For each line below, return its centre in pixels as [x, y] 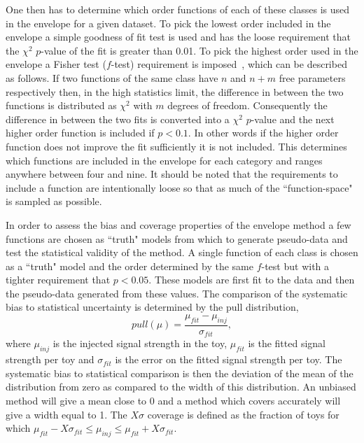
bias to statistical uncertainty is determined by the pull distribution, [152, 307]
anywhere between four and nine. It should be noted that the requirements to [172, 174]
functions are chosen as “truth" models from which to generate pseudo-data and [177, 238]
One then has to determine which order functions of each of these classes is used [178, 9]
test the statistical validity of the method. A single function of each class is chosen [182, 252]
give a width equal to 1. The [66, 414]
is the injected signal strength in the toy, [140, 343]
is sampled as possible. [54, 201]
